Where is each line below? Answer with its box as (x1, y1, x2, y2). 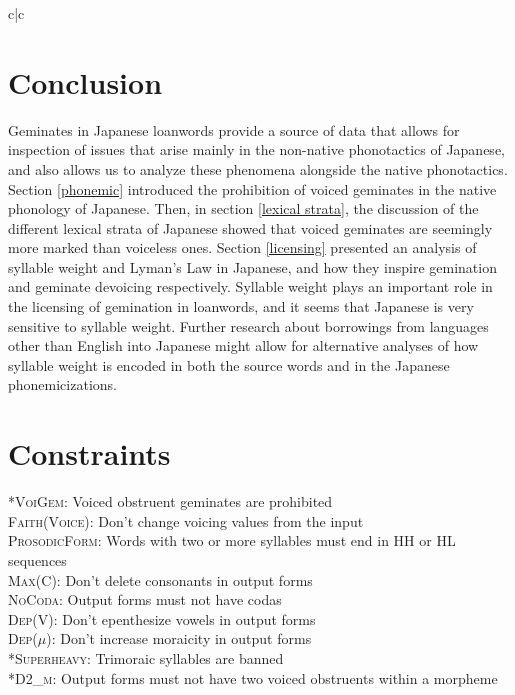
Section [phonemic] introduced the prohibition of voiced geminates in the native (8, 178, 497, 199)
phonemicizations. (8, 374, 117, 395)
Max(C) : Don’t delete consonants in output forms (8, 569, 313, 590)
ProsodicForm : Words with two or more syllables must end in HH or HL (8, 530, 456, 551)
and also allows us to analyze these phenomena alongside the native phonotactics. (8, 158, 508, 179)
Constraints (8, 433, 171, 474)
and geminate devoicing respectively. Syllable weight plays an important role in (8, 276, 493, 297)
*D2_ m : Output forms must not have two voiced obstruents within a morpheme (8, 667, 498, 688)
